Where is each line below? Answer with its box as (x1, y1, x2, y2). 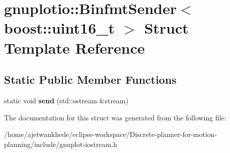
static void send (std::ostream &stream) (4, 95, 129, 105)
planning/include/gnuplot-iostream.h (4, 138, 118, 149)
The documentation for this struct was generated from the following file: (4, 112, 226, 122)
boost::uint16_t (4, 18, 115, 38)
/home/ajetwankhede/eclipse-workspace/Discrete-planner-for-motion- (4, 129, 217, 139)
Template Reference (4, 37, 145, 58)
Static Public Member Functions (4, 72, 177, 87)
